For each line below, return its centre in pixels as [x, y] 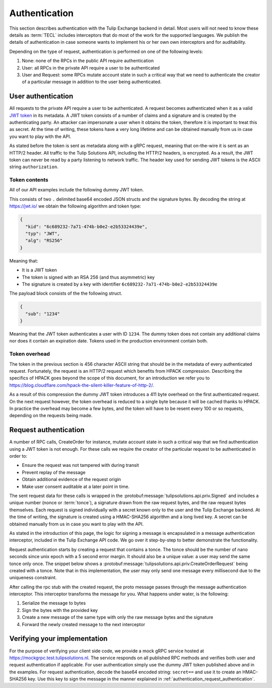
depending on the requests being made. [51, 416]
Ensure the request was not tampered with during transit [81, 465]
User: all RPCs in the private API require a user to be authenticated [91, 67]
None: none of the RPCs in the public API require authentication [88, 61]
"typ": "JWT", [43, 233]
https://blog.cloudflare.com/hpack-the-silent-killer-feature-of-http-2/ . [82, 385]
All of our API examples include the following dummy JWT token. [77, 190]
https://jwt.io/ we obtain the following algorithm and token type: [75, 206]
